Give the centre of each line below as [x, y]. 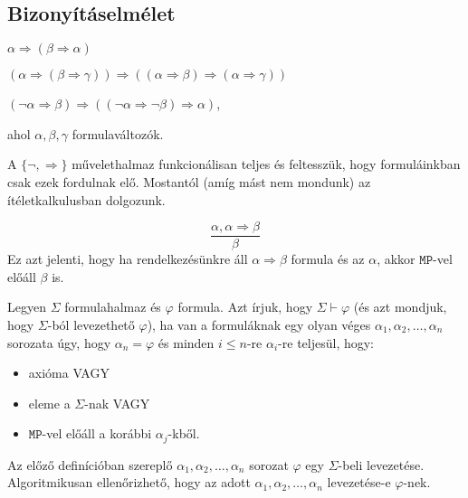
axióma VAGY [69, 373]
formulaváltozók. [118, 133]
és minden [186, 342]
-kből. [184, 433]
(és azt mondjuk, [400, 307]
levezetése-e [359, 482]
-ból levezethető [91, 325]
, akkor [396, 259]
